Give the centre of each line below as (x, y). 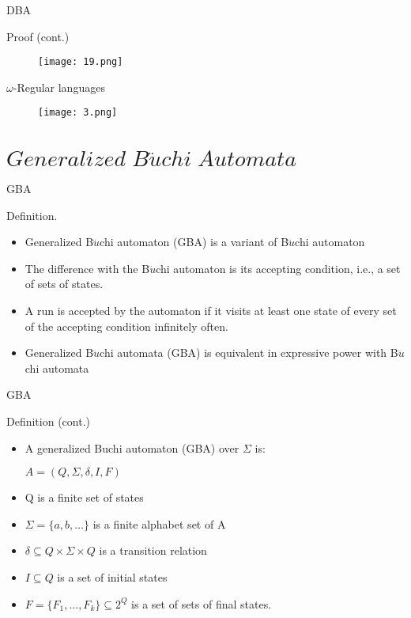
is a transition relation (153, 550)
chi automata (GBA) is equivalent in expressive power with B (249, 353)
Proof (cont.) (38, 36)
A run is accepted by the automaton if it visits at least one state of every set (211, 310)
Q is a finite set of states (84, 497)
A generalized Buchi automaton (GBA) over (132, 447)
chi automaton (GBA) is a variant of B (194, 242)
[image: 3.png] (78, 113)
